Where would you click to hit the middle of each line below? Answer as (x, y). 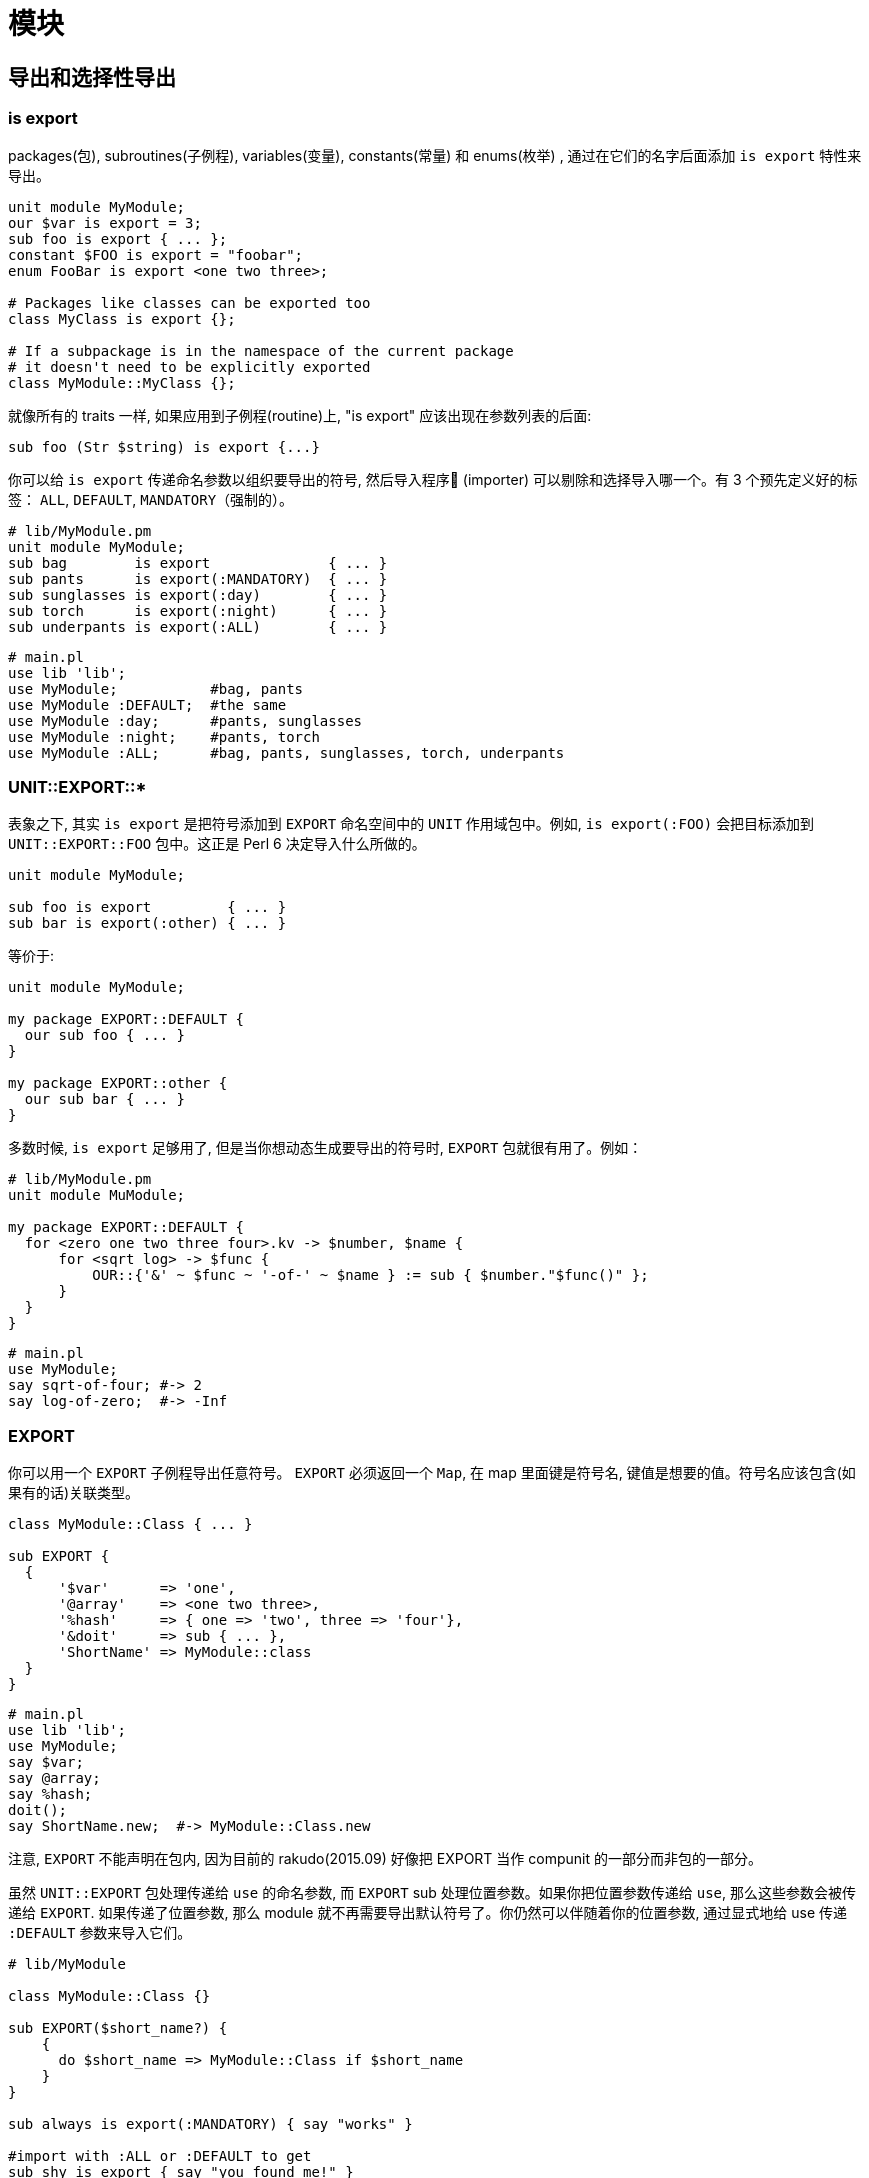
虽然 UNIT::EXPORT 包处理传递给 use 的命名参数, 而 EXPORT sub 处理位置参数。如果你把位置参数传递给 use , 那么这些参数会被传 (432, 1893)
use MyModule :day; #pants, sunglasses (185, 720)
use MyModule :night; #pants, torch (164, 736)
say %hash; (50, 1794)
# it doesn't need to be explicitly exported (189, 366)
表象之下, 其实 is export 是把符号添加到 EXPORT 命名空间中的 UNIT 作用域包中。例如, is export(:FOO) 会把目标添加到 (411, 824)
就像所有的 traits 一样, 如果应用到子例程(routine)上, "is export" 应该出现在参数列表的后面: (300, 415)
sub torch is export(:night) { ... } (198, 610)
